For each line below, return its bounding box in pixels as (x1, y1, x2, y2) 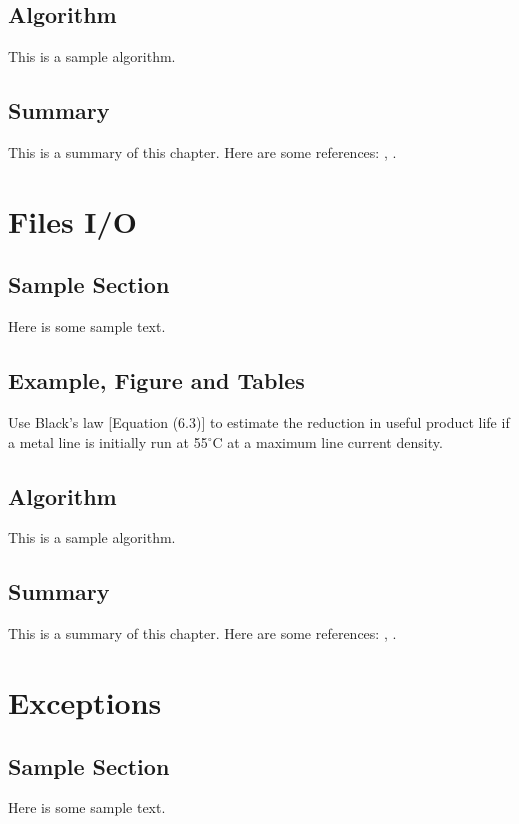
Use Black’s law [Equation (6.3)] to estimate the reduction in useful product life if (8, 411, 510, 432)
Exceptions (8, 681, 162, 722)
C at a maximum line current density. (212, 431, 443, 452)
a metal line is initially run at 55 (8, 431, 208, 452)
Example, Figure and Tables (8, 365, 305, 396)
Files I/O (8, 200, 137, 241)
